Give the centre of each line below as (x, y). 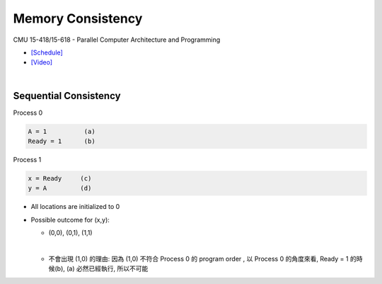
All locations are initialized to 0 (75, 207)
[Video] (42, 62)
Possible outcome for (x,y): (70, 220)
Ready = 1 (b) (62, 141)
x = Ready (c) (60, 178)
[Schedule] (47, 52)
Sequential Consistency (67, 96)
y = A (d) (60, 188)
